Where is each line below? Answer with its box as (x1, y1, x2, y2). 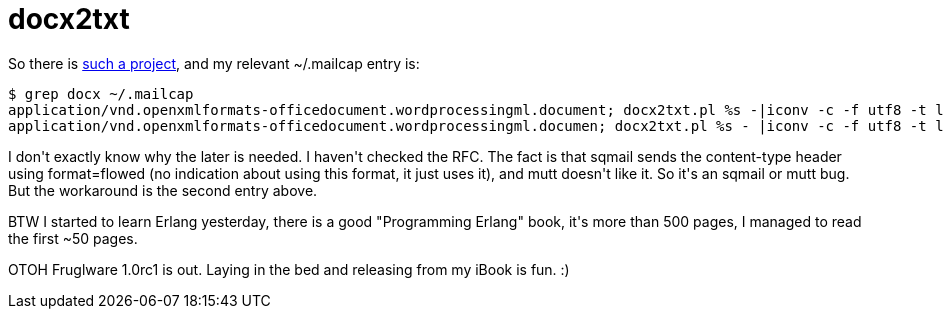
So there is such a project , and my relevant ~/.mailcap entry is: (8, 54, 420, 72)
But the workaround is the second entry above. (8, 181, 318, 199)
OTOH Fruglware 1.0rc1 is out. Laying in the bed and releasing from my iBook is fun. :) (8, 260, 570, 278)
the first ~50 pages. (8, 229, 138, 247)
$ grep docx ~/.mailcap (8, 85, 194, 102)
